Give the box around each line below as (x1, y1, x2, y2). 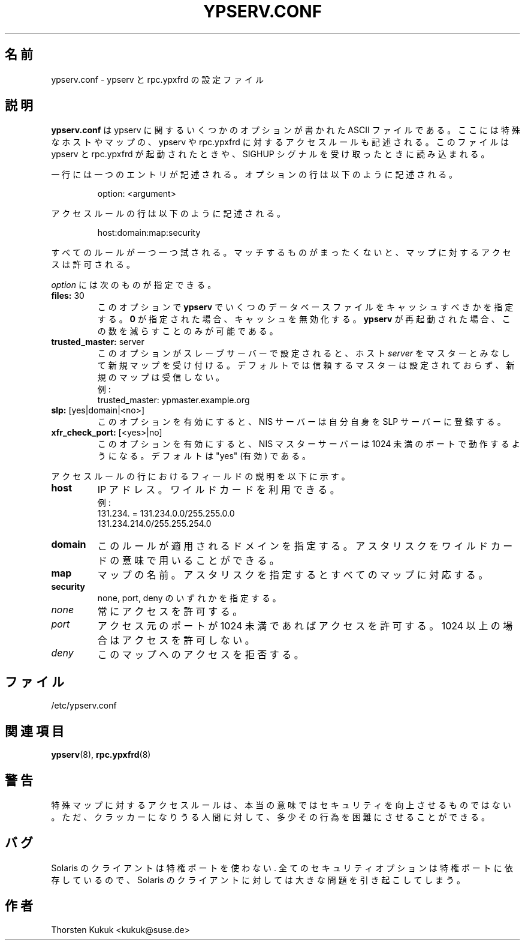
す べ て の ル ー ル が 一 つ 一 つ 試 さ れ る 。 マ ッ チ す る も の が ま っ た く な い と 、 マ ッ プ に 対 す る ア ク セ (51, 247, 511, 258)
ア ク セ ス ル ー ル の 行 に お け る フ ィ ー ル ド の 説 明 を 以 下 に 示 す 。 (51, 471, 350, 482)
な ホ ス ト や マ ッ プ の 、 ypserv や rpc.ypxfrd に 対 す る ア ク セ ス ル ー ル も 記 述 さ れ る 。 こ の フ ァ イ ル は (51, 137, 509, 148)
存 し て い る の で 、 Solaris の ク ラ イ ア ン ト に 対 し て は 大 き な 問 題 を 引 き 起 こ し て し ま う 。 (51, 874, 465, 885)
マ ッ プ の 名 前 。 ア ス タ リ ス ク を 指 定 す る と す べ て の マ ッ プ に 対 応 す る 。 (97, 569, 488, 581)
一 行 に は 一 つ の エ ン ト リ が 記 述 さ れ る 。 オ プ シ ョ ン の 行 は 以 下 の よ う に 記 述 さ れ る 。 (51, 169, 458, 180)
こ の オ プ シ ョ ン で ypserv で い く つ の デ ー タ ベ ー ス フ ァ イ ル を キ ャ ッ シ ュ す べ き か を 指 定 (97, 302, 514, 313)
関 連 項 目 (5, 723, 64, 739)
